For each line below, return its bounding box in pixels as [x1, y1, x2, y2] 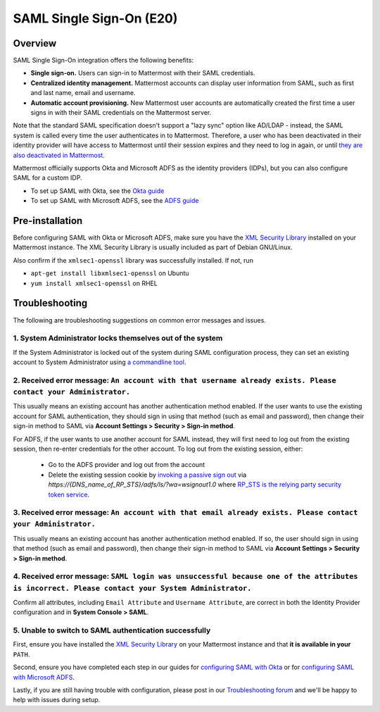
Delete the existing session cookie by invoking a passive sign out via [48, 470, 247, 479]
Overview [13, 37, 57, 49]
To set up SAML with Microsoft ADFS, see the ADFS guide [30, 196, 199, 205]
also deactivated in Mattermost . [13, 151, 105, 159]
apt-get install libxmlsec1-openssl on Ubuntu [30, 269, 189, 277]
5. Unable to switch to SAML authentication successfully [13, 625, 211, 635]
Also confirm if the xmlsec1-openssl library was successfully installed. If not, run [13, 256, 253, 264]
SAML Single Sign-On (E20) [13, 11, 178, 26]
